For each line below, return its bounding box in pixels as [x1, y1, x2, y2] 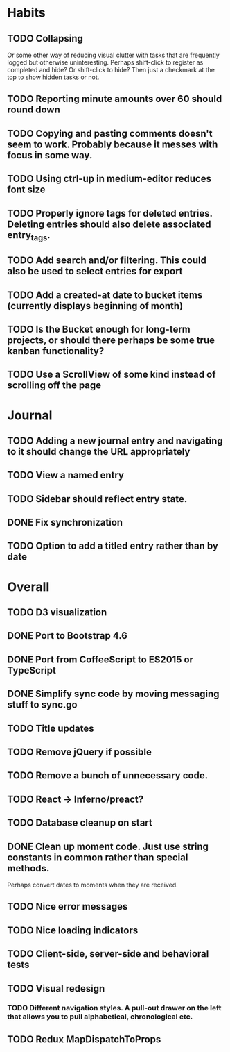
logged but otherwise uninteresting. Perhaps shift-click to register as [7, 58, 204, 67]
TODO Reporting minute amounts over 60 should [7, 93, 222, 105]
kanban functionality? [7, 345, 105, 357]
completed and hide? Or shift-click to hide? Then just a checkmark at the [7, 66, 215, 74]
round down [7, 104, 61, 116]
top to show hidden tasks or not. [7, 73, 100, 81]
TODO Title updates [7, 722, 94, 734]
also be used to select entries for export [7, 265, 183, 277]
